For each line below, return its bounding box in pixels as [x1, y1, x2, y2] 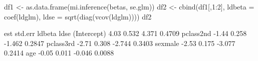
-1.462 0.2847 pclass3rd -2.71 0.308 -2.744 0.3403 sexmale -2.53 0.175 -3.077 [4, 37, 235, 48]
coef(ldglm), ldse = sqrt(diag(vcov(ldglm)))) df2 [4, 11, 152, 21]
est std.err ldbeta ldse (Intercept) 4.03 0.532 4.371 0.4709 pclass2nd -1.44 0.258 [4, 28, 247, 38]
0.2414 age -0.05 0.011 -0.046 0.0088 [4, 47, 114, 58]
